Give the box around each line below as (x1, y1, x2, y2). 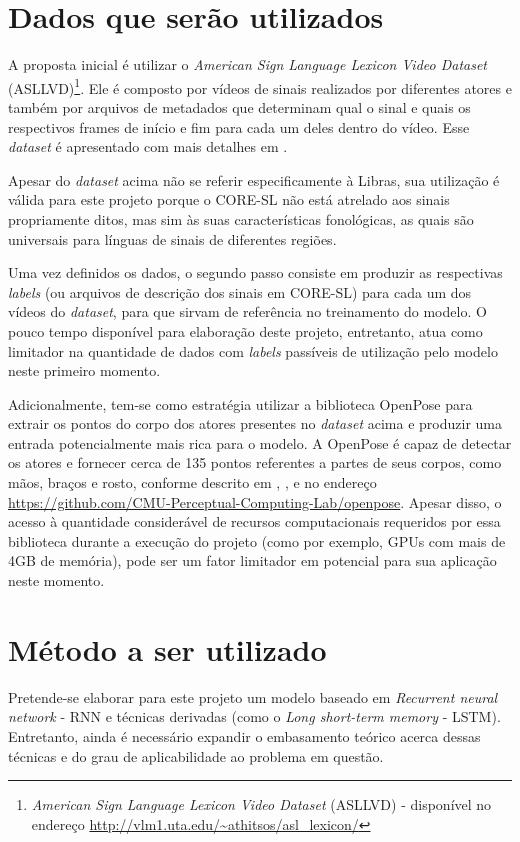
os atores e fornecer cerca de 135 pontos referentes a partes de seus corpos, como (8, 452, 502, 473)
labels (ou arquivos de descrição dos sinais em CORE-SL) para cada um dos (8, 281, 472, 302)
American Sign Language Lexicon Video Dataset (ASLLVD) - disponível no (31, 794, 492, 815)
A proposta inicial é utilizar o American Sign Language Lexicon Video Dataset (8, 54, 488, 75)
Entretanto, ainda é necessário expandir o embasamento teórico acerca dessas (8, 725, 481, 746)
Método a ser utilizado (8, 628, 327, 669)
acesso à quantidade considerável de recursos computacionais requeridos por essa (8, 511, 501, 532)
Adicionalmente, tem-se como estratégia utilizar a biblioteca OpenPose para (8, 393, 473, 414)
